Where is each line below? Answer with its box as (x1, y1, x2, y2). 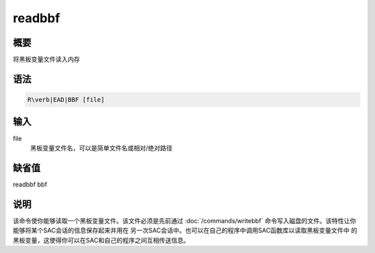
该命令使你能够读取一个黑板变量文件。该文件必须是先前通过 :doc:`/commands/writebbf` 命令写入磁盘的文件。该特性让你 (12, 216, 357, 225)
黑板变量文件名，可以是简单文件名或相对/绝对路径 (30, 143, 173, 152)
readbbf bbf (12, 180, 48, 189)
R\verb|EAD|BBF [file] (27, 96, 105, 104)
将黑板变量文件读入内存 (12, 55, 80, 64)
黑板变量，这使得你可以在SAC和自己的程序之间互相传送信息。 (12, 236, 190, 244)
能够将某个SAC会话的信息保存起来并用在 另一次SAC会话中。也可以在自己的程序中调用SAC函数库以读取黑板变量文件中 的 (12, 226, 358, 235)
